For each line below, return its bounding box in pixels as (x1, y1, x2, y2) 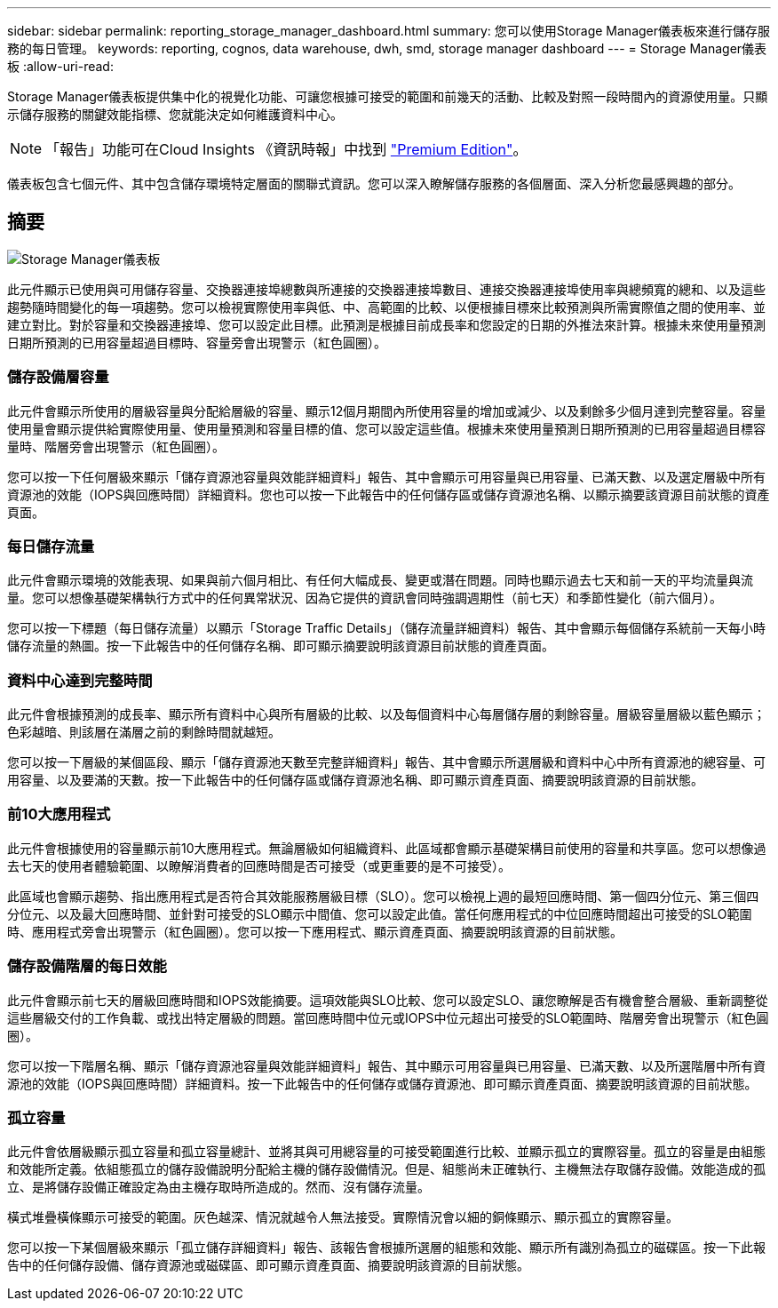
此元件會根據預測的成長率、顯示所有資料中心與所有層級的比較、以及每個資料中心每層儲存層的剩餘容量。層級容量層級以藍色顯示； (7, 706, 766, 722)
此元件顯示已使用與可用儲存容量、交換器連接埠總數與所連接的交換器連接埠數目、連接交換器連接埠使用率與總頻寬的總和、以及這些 (7, 281, 766, 297)
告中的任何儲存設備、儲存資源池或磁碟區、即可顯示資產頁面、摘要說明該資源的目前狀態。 (7, 1257, 529, 1273)
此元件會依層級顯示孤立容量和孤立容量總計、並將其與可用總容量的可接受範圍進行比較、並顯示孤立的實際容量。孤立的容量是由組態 (7, 1144, 766, 1160)
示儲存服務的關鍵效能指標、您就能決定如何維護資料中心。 (7, 107, 343, 122)
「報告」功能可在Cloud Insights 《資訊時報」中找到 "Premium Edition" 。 (45, 140, 528, 158)
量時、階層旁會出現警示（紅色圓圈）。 (7, 438, 225, 454)
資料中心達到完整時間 (7, 671, 153, 690)
